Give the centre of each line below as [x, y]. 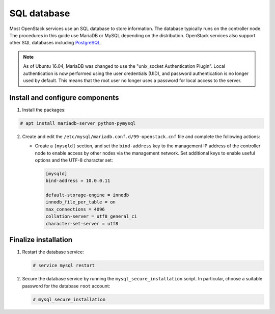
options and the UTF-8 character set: [74, 160]
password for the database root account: [66, 286]
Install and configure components [64, 98]
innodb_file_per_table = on [80, 202]
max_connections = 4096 [75, 209]
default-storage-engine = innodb [87, 195]
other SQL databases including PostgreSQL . [56, 43]
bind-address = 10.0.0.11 [78, 181]
